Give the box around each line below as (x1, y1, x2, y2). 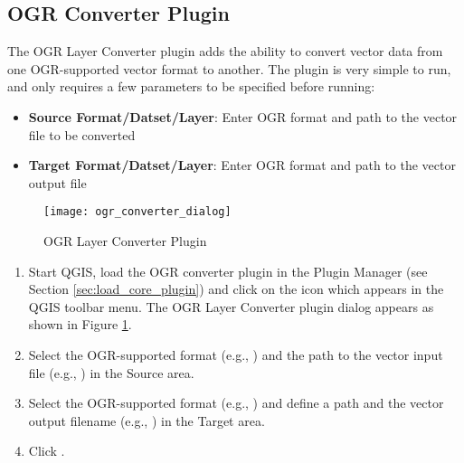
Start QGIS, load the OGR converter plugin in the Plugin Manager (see (28, 261, 428, 280)
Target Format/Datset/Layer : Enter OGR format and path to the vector (28, 156, 456, 175)
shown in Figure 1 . (28, 315, 132, 334)
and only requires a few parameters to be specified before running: (7, 77, 375, 96)
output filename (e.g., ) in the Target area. (28, 411, 265, 430)
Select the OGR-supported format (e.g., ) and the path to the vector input (28, 345, 443, 364)
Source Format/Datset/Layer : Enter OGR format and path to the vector (28, 107, 458, 126)
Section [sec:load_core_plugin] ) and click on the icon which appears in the (28, 279, 444, 298)
